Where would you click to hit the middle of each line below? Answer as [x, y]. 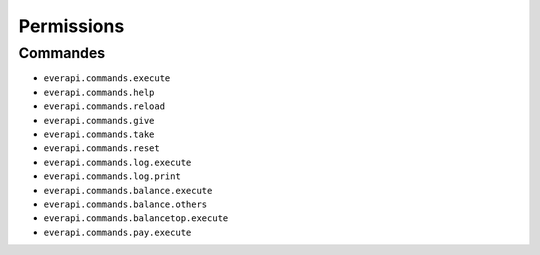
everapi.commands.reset [101, 148]
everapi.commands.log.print [112, 176]
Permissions [71, 26]
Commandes [62, 53]
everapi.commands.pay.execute [117, 232]
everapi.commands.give [99, 120]
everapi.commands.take [99, 134]
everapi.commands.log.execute [117, 162]
